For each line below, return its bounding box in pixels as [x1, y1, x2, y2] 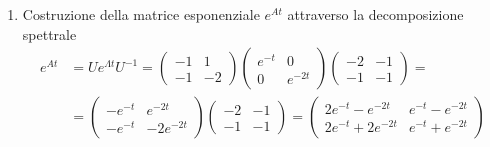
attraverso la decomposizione [287, 4, 464, 24]
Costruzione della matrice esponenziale [22, 4, 260, 24]
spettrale [22, 23, 77, 44]
